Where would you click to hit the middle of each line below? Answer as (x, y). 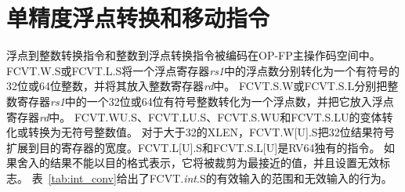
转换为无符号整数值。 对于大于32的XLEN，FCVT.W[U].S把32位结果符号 (211, 132)
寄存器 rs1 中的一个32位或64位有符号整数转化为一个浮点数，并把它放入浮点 (205, 101)
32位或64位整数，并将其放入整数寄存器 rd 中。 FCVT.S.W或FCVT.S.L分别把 (197, 86)
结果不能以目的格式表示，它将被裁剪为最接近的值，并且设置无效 (214, 163)
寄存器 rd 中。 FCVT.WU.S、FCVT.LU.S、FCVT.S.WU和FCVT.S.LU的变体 (194, 116)
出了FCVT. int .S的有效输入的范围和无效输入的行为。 (260, 178)
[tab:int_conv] (82, 178)
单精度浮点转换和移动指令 (138, 18)
